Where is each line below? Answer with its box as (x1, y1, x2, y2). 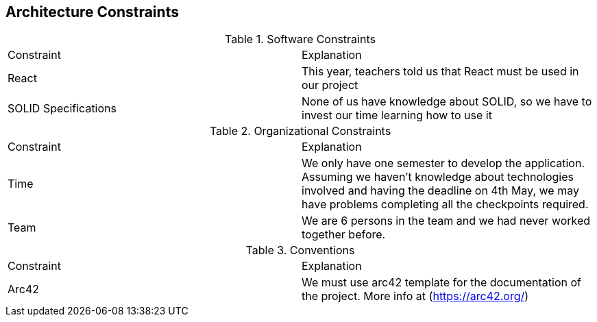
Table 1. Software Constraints (225, 32, 376, 47)
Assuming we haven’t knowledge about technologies (302, 170, 574, 184)
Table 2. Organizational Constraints (209, 124, 391, 138)
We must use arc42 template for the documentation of (302, 275, 581, 290)
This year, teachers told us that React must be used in (302, 64, 579, 79)
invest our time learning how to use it (302, 108, 492, 123)
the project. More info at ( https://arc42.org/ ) (302, 289, 529, 304)
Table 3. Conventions (245, 243, 355, 258)
